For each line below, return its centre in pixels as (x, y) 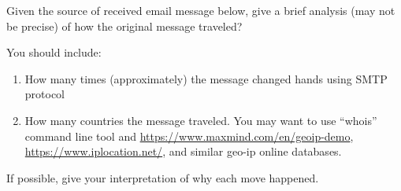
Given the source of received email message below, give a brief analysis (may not (201, 10)
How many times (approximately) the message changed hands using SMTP (206, 78)
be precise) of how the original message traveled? (124, 26)
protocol (45, 94)
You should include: (54, 52)
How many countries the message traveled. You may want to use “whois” (201, 120)
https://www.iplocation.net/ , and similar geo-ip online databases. (183, 151)
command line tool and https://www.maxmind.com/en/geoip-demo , (189, 136)
